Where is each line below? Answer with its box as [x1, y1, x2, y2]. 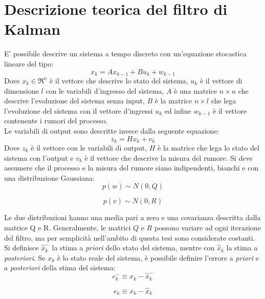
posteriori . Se [4, 252, 46, 263]
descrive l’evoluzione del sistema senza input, [4, 95, 145, 106]
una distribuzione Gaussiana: [4, 172, 95, 183]
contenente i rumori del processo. [4, 115, 108, 126]
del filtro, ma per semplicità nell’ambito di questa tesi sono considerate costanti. [4, 232, 255, 243]
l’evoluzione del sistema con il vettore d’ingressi [4, 105, 153, 116]
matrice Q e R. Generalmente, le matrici [4, 222, 131, 232]
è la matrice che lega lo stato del [158, 142, 259, 153]
